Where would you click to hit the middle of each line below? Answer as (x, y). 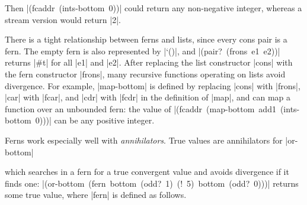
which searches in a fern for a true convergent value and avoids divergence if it (147, 172)
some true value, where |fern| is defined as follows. (96, 195)
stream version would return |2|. (63, 19)
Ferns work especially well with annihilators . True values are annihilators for (144, 140)
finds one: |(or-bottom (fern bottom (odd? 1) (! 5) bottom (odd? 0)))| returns (152, 183)
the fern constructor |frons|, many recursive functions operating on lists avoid (145, 74)
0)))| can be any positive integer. (95, 120)
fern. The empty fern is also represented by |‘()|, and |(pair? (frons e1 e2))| (143, 51)
